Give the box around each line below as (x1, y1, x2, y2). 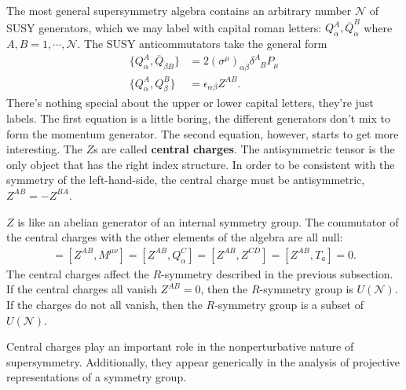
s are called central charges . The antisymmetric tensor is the (93, 141, 395, 157)
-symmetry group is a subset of (214, 296, 364, 312)
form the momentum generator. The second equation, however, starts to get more (6, 125, 399, 142)
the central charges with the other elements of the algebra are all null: (6, 229, 343, 245)
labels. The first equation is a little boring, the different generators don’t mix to (6, 109, 390, 126)
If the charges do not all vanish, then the (6, 296, 203, 312)
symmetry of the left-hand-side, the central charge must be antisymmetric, (6, 171, 365, 188)
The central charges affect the (6, 265, 149, 281)
